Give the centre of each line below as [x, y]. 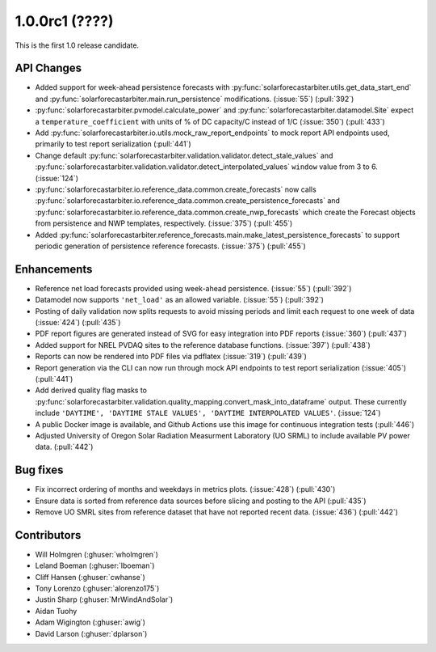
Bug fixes [39, 470]
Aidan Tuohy [56, 611]
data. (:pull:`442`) [64, 447]
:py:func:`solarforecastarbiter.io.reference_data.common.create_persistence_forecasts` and [188, 201]
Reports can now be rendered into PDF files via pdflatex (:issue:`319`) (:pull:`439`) [171, 357]
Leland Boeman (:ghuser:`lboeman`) [95, 565]
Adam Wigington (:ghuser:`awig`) [90, 622]
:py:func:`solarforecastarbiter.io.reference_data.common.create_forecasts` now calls [176, 189]
